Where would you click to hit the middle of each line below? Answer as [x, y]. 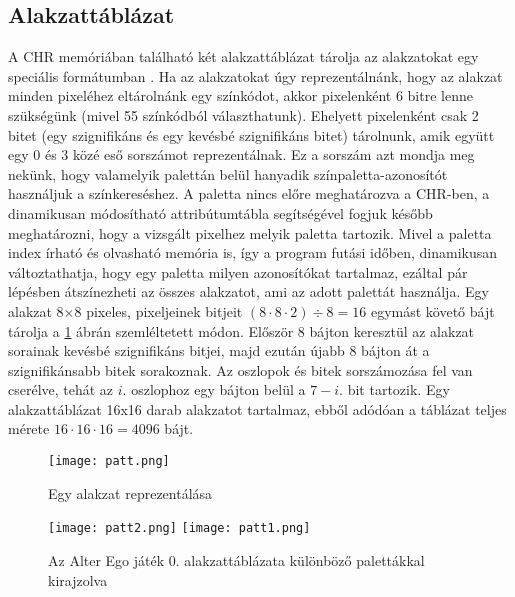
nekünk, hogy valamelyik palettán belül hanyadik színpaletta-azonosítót [228, 173]
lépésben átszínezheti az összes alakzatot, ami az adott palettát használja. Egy [248, 291]
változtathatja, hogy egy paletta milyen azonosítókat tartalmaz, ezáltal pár [238, 271]
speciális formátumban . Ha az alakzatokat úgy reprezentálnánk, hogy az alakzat [255, 75]
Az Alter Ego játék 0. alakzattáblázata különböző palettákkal [236, 559]
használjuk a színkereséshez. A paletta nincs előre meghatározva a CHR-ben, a [249, 193]
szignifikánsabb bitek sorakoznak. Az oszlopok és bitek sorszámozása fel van [240, 369]
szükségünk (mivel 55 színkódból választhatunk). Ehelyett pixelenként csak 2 [243, 114]
